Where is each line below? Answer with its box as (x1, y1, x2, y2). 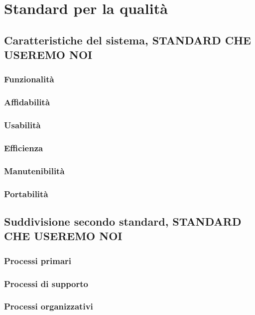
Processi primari (4, 254, 72, 267)
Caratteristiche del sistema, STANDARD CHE (4, 32, 251, 47)
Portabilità (4, 187, 48, 200)
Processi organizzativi (4, 300, 93, 313)
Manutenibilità (4, 164, 65, 177)
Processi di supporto (4, 277, 88, 290)
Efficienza (4, 142, 43, 154)
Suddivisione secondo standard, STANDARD (4, 214, 242, 229)
